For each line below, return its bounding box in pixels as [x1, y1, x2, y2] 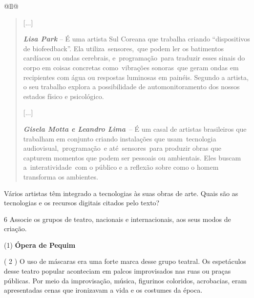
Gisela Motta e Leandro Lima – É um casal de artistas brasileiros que [23, 123, 247, 134]
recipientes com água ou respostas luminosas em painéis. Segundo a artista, [23, 72, 249, 82]
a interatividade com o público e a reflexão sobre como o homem [23, 162, 219, 172]
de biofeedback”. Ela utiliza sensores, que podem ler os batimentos [23, 43, 224, 53]
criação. [4, 223, 27, 234]
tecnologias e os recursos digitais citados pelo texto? [4, 198, 160, 208]
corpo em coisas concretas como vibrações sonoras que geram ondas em [23, 62, 239, 72]
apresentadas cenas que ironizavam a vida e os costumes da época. [4, 285, 203, 295]
